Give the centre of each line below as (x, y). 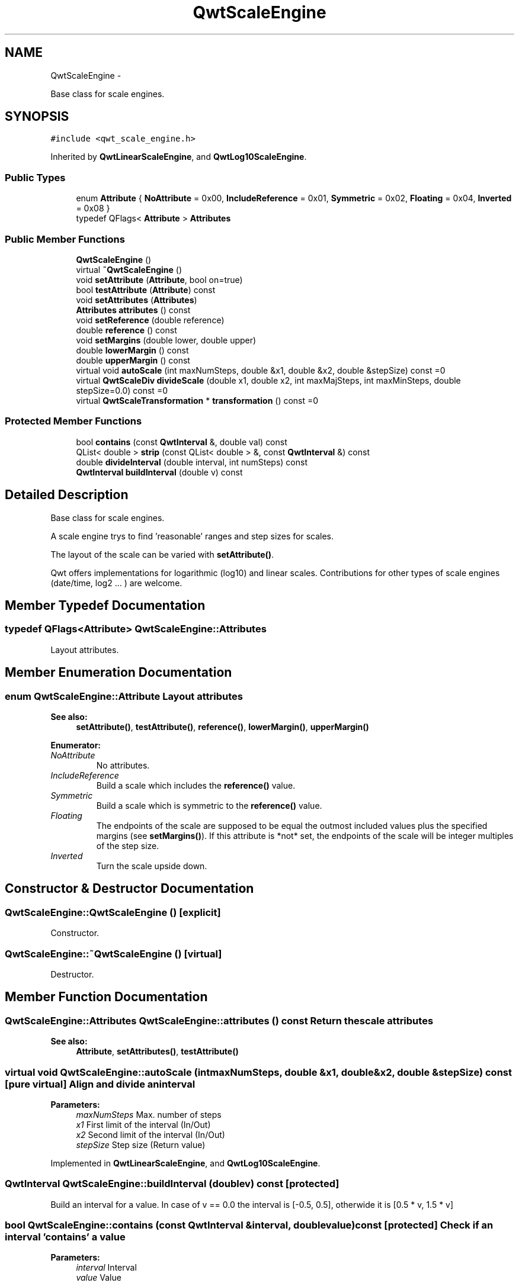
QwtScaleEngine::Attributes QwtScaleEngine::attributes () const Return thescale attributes (219, 1020)
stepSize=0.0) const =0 (122, 390)
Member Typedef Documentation (105, 605)
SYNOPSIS (37, 117)
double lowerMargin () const (132, 350)
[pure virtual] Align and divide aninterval (100, 1084)
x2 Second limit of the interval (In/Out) (150, 1134)
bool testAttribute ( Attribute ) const (146, 290)
